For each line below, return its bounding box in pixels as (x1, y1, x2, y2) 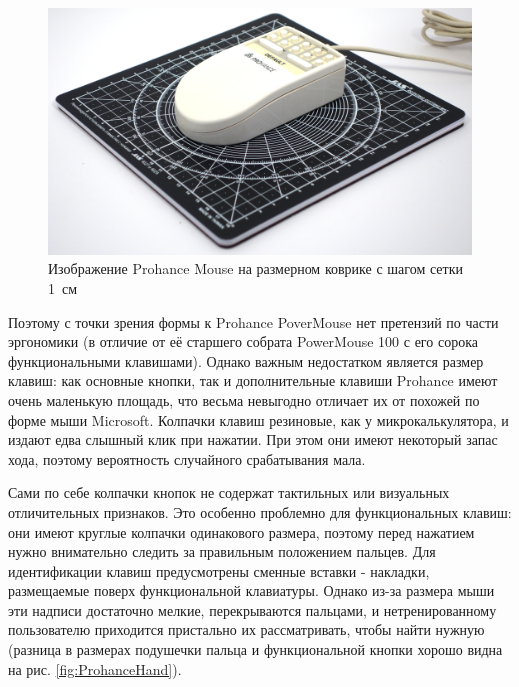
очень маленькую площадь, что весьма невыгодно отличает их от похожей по (8, 389, 480, 410)
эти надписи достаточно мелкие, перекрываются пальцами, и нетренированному (8, 599, 497, 620)
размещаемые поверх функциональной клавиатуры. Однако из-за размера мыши (8, 580, 495, 601)
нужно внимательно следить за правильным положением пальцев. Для (8, 541, 436, 562)
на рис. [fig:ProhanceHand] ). (8, 658, 182, 679)
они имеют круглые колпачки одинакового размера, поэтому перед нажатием (8, 521, 475, 542)
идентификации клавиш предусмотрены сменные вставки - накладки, (8, 560, 430, 581)
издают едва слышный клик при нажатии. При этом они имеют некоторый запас (8, 429, 498, 450)
